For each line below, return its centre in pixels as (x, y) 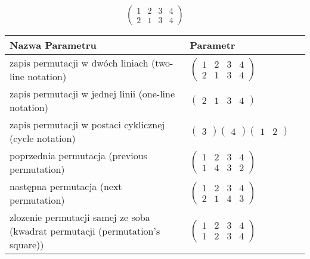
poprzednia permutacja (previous (78, 156)
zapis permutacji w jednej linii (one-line (92, 94)
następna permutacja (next (66, 187)
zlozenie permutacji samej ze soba (80, 217)
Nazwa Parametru (53, 45)
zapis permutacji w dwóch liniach (79, 63)
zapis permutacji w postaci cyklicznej (87, 125)
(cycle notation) (43, 138)
